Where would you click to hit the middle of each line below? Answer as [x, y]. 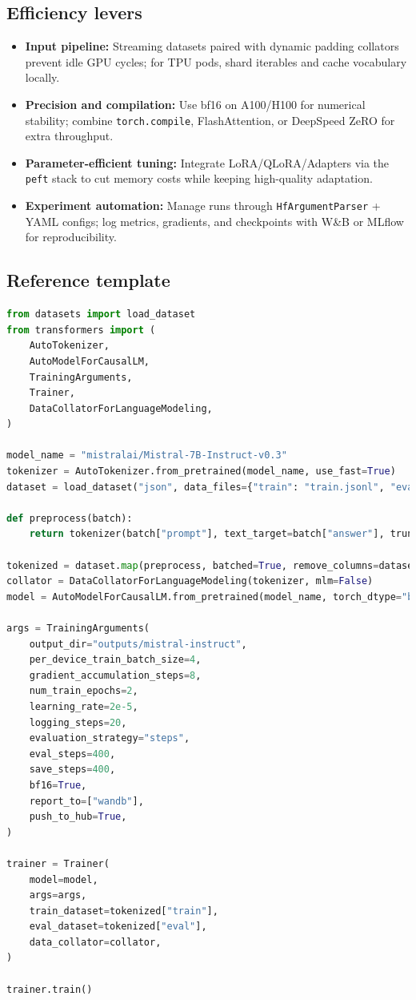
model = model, [64, 879]
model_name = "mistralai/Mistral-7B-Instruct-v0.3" [147, 456]
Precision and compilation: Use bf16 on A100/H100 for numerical [195, 104]
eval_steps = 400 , [72, 754]
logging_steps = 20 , [78, 722]
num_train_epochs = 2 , [84, 691]
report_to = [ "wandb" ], [86, 801]
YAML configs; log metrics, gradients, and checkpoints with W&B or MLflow [214, 221]
